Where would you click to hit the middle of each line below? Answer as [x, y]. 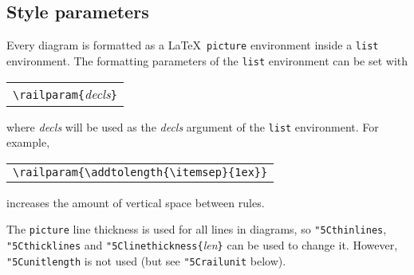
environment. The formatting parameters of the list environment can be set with [207, 60]
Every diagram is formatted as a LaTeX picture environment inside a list [193, 45]
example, [28, 142]
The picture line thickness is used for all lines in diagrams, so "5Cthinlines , [197, 229]
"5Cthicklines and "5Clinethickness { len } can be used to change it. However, [202, 245]
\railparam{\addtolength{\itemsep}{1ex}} [140, 172]
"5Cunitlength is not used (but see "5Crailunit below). [146, 260]
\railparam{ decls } [65, 93]
